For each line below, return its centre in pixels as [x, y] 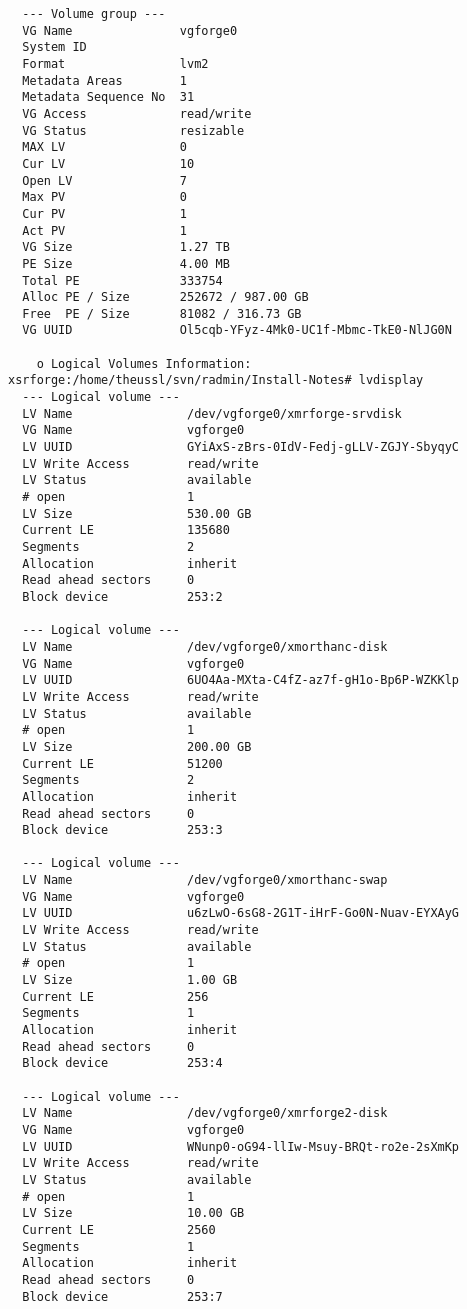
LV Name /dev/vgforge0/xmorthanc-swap [205, 880]
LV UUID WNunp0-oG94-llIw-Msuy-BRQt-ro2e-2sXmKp [241, 1146]
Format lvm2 [115, 63]
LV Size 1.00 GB [130, 980]
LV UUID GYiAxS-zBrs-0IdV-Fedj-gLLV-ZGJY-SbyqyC [241, 447]
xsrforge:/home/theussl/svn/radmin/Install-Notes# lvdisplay [216, 380]
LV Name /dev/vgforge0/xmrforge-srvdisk [212, 413]
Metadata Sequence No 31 [108, 97]
